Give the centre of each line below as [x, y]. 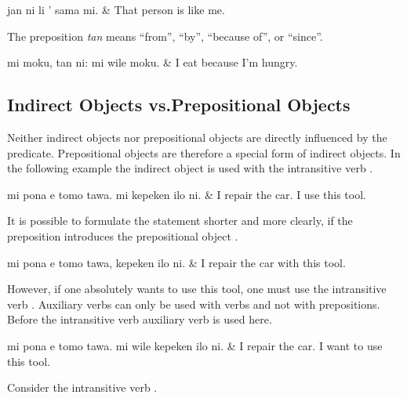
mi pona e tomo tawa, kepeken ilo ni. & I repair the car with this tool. [176, 262]
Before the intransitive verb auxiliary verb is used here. [140, 319]
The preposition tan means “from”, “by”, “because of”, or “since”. [165, 36]
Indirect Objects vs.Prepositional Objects [179, 105]
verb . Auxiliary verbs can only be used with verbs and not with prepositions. [194, 304]
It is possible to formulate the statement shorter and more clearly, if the [180, 221]
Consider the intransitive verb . [82, 387]
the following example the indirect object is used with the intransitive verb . [190, 168]
